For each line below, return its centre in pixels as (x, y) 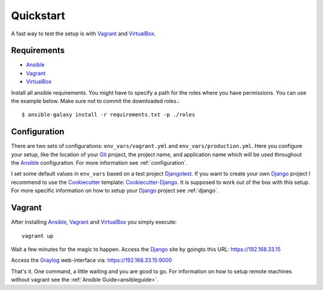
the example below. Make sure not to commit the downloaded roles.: (95, 101)
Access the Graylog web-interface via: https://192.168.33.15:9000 (92, 260)
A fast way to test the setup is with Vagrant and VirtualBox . (83, 34)
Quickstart (38, 16)
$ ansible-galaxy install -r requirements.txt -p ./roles (109, 115)
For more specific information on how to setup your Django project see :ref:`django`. (115, 191)
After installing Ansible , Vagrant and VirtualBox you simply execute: (94, 222)
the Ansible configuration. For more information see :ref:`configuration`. (99, 163)
